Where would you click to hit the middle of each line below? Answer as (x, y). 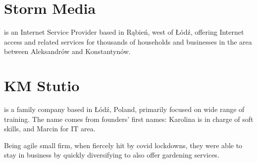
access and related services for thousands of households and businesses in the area (128, 41)
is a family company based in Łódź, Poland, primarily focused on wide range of (124, 109)
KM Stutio (42, 85)
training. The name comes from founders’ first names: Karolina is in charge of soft (129, 119)
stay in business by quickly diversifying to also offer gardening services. (112, 155)
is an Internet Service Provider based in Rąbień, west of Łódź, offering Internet (124, 32)
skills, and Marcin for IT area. (50, 129)
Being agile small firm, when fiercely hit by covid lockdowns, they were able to (123, 145)
